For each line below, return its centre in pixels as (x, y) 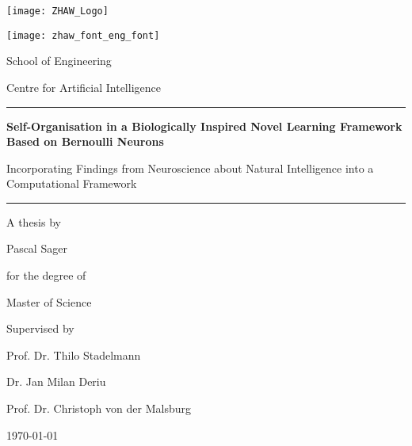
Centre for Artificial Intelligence (84, 87)
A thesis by (34, 221)
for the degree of (46, 275)
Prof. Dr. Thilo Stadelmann (74, 355)
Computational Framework (72, 183)
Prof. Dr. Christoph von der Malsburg (99, 408)
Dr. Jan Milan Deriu (56, 381)
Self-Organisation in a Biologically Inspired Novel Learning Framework (204, 126)
